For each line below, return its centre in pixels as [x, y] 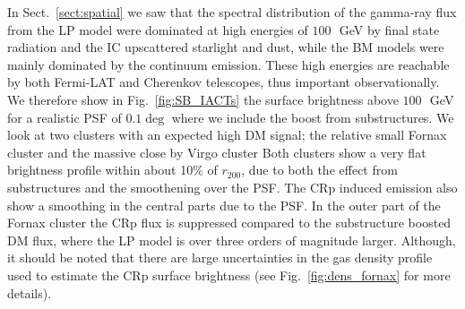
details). [30, 292]
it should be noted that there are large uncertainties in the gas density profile [220, 257]
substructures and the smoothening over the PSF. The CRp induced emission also [232, 187]
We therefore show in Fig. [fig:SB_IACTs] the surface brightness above [203, 99]
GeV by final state [389, 29]
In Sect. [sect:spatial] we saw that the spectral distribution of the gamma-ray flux [232, 12]
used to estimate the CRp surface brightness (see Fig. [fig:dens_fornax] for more [229, 275]
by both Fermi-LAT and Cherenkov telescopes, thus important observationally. [224, 82]
